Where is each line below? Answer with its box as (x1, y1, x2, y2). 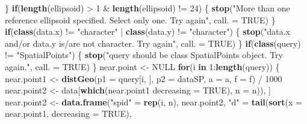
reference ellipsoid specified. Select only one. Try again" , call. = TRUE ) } (5, 13, 276, 26)
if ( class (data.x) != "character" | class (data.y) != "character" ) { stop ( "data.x (5, 25, 291, 38)
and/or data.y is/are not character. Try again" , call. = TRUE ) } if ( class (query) (5, 37, 301, 49)
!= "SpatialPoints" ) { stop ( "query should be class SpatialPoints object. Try (5, 49, 283, 61)
